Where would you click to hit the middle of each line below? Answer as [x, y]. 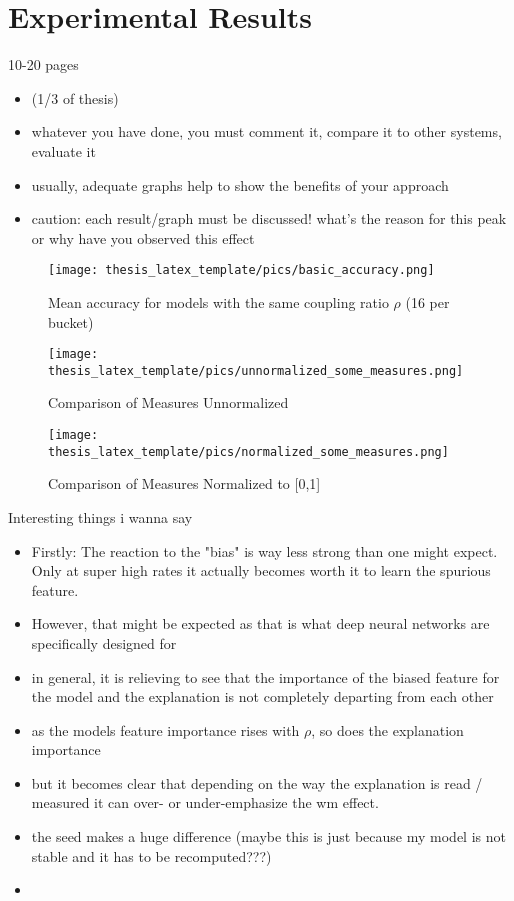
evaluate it [63, 150]
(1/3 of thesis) [75, 97]
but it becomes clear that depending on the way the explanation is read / [257, 782]
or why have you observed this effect [143, 237]
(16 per [427, 301]
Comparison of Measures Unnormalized [168, 402]
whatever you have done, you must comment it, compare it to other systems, [266, 131]
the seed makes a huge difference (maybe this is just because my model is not [268, 836]
